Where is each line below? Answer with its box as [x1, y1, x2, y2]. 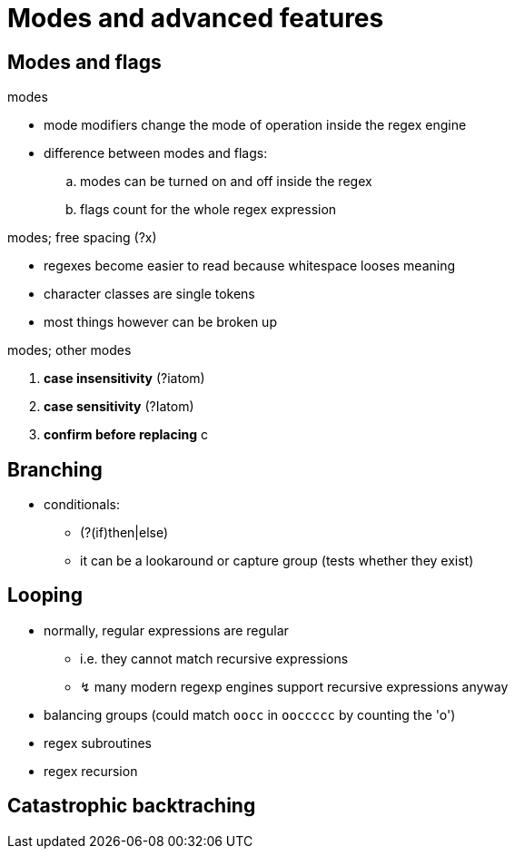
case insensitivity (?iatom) [44, 370, 205, 387]
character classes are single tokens [44, 286, 255, 302]
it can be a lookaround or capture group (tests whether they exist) [80, 553, 474, 569]
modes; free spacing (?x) [7, 230, 157, 246]
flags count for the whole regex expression [80, 202, 337, 218]
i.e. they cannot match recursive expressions [80, 650, 349, 666]
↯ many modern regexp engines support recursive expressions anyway [80, 678, 509, 694]
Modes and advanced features [7, 3, 384, 34]
